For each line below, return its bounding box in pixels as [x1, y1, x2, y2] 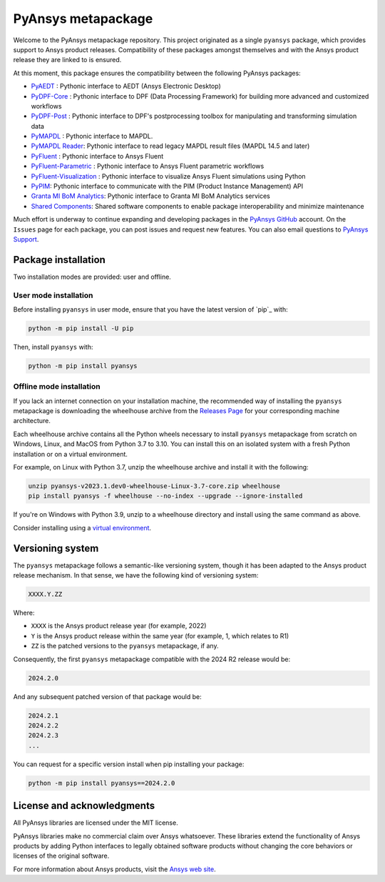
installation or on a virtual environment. [13, 450, 128, 458]
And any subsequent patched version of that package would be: [13, 692, 202, 700]
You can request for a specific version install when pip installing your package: [13, 760, 245, 768]
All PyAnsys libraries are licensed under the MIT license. [13, 818, 178, 827]
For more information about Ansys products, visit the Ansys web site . [13, 865, 217, 873]
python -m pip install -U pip [28, 324, 134, 332]
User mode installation [13, 290, 93, 300]
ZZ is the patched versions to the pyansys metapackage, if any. [31, 642, 219, 650]
